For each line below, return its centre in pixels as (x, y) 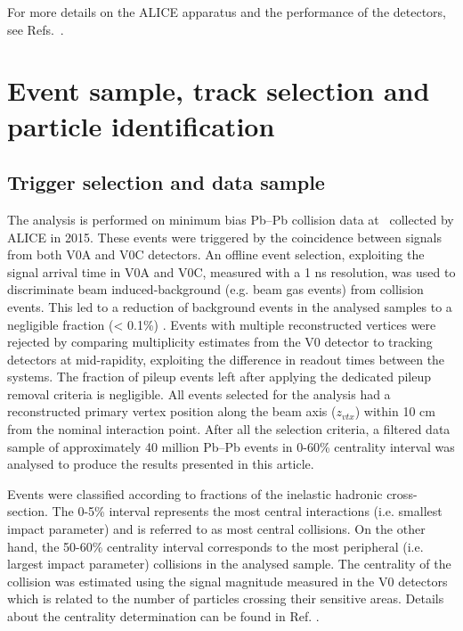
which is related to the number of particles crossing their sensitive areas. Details (226, 598)
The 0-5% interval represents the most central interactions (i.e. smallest (247, 511)
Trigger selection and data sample (166, 182)
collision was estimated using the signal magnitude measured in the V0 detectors (227, 581)
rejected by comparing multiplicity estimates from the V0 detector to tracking (220, 342)
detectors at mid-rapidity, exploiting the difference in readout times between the (226, 359)
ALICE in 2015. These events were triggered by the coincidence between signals (225, 237)
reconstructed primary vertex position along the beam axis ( (172, 411)
